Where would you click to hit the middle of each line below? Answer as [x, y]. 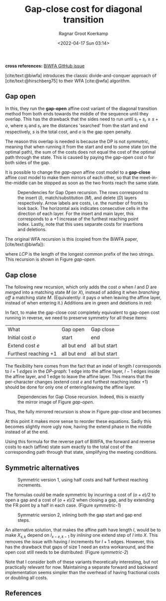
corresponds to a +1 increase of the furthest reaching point [78, 219]
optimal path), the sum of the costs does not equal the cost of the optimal [80, 152]
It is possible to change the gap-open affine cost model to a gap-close [78, 172]
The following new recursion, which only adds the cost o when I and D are [81, 287]
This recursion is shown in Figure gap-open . [50, 259]
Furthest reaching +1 [32, 354]
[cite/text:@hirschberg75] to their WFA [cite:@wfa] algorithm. [68, 81]
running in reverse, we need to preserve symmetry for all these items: [77, 318]
